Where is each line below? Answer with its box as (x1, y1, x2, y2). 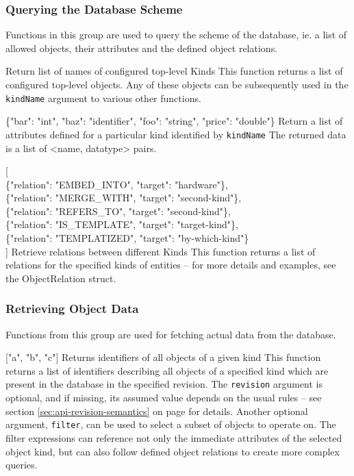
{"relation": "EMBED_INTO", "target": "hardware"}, (5, 177, 228, 191)
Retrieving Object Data (5, 300, 139, 317)
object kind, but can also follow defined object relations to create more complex (5, 444, 340, 458)
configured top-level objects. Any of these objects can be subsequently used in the (5, 77, 349, 91)
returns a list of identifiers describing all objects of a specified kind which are (5, 363, 329, 377)
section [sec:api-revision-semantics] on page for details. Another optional (5, 403, 308, 418)
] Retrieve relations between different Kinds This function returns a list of (5, 244, 316, 258)
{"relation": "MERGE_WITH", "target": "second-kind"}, (5, 190, 242, 205)
